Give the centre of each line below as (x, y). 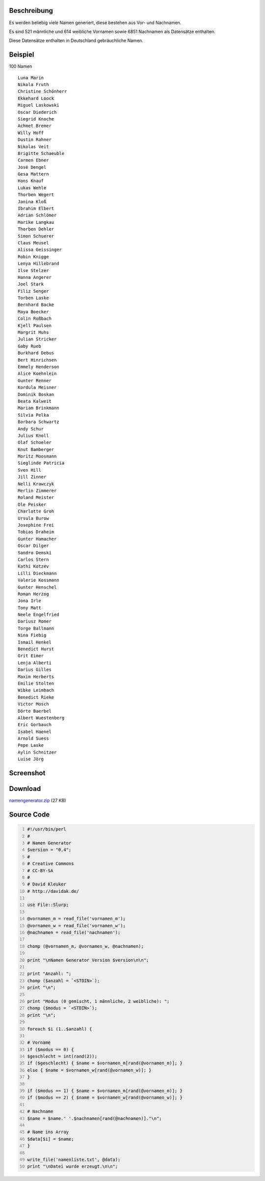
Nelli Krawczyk (36, 484)
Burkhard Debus (36, 353)
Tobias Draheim (36, 532)
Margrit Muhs (33, 333)
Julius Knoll (33, 436)
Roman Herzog (33, 594)
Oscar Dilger (33, 546)
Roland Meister (36, 498)
